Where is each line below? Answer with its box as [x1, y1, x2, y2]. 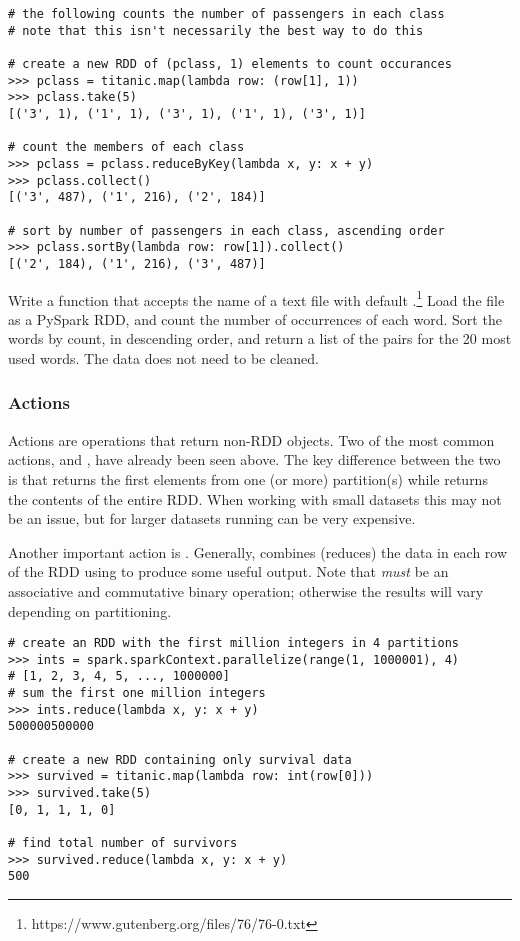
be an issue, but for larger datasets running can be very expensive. [8, 508, 416, 529]
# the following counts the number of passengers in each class [8, 7, 445, 21]
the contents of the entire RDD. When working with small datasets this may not [8, 488, 502, 509]
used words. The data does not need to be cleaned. [8, 347, 319, 368]
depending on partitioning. [8, 600, 172, 621]
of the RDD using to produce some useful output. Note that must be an [8, 561, 449, 582]
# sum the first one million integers [8, 686, 266, 701]
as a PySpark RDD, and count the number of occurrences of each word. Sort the [8, 308, 502, 329]
